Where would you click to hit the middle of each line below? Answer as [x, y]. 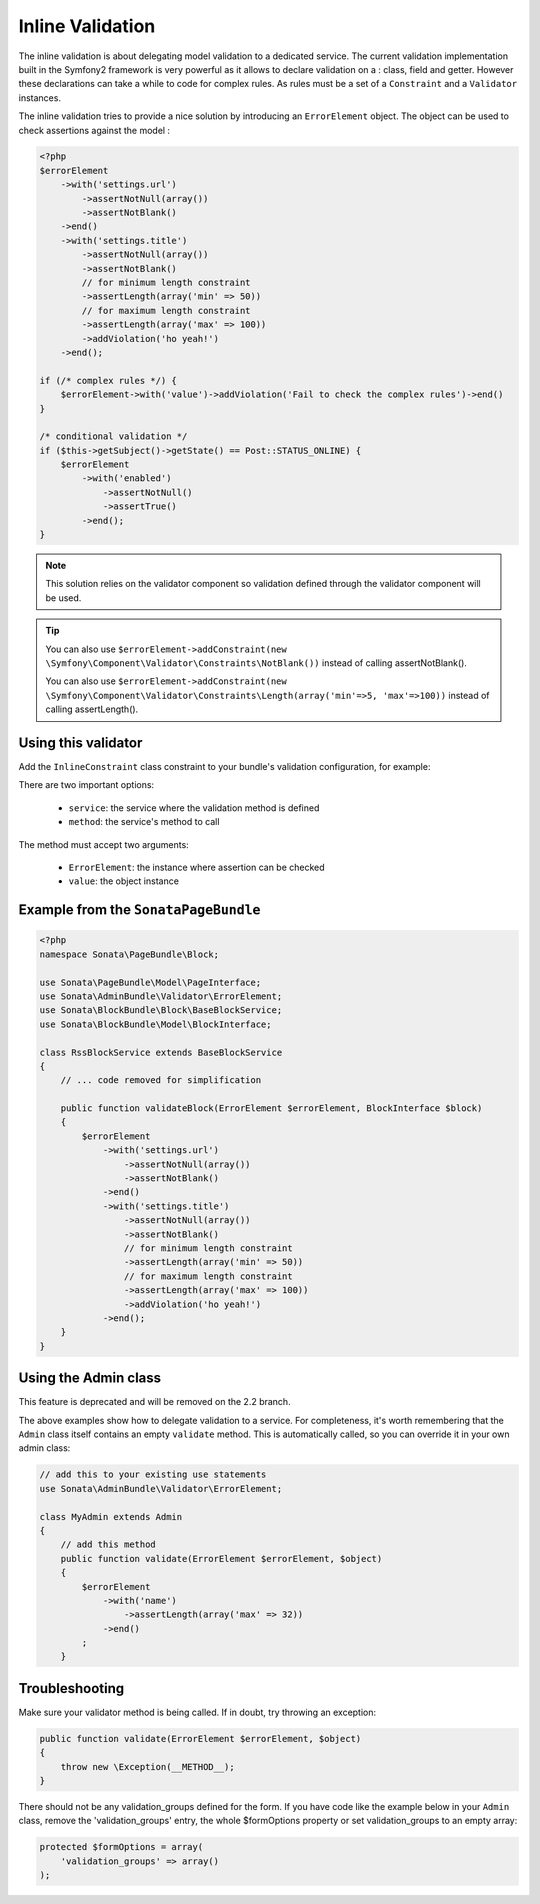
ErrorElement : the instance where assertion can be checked [196, 867]
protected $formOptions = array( [121, 1847]
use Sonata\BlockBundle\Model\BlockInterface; [155, 1024]
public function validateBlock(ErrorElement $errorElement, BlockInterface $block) [271, 1108]
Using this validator [80, 742]
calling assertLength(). [92, 709]
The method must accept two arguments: [103, 844]
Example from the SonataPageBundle [139, 910]
